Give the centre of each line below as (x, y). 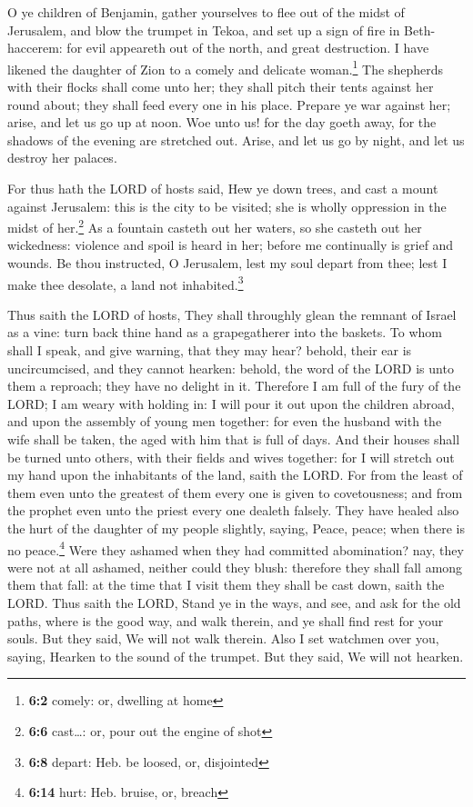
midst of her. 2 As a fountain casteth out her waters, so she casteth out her (215, 226)
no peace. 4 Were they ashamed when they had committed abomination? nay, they (236, 548)
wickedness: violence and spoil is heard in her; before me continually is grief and (231, 245)
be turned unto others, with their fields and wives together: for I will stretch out (231, 457)
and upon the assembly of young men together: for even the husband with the (225, 421)
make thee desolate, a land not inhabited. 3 (126, 283)
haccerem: (35, 48)
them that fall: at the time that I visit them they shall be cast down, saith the (226, 585)
